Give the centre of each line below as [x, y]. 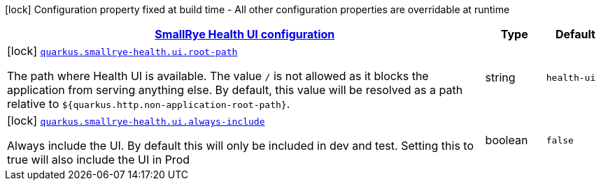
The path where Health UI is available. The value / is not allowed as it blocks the [218, 76]
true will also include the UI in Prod [99, 160]
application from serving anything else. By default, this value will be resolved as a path [235, 90]
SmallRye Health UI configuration [245, 34]
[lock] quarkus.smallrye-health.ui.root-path [122, 51]
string [500, 77]
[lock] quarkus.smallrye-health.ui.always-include [136, 121]
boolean [507, 140]
